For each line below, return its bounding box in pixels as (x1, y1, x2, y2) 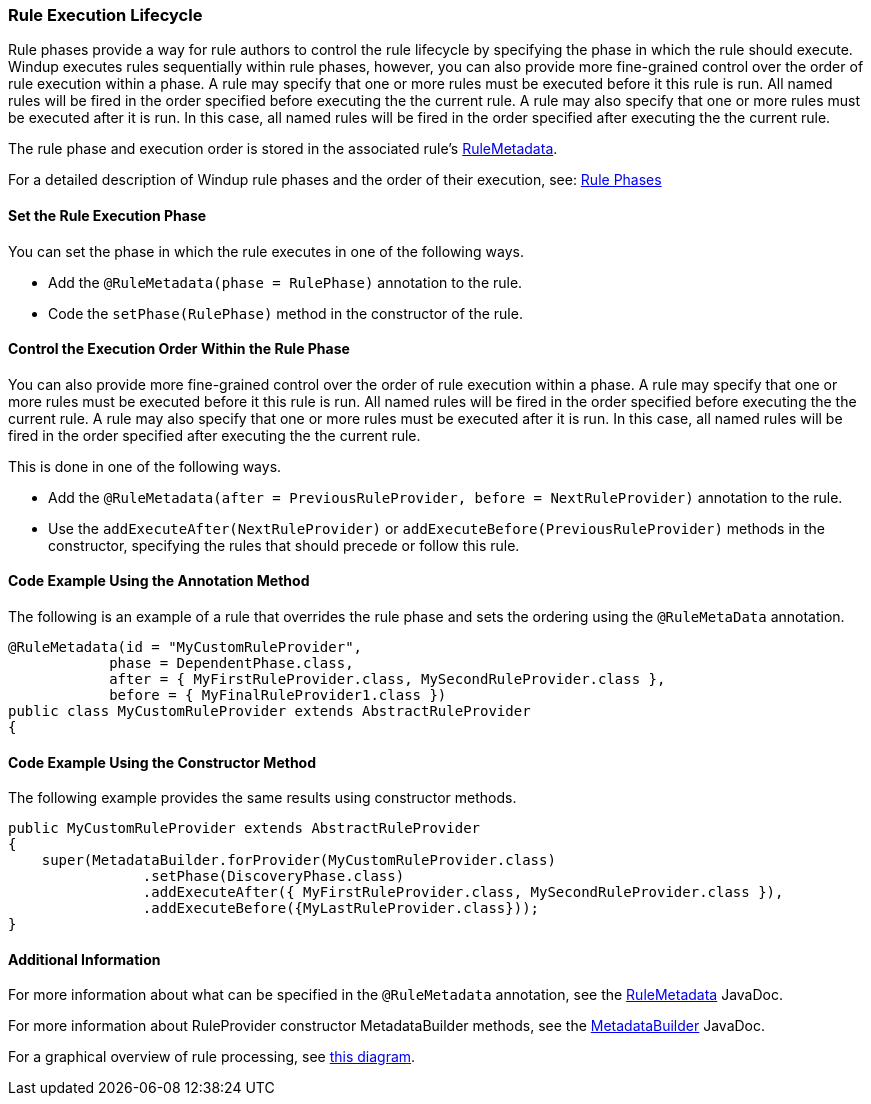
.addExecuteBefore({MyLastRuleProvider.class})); (142, 900, 540, 917)
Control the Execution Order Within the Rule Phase (8, 340, 350, 358)
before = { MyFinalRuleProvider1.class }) (109, 687, 447, 704)
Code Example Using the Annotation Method (8, 572, 310, 590)
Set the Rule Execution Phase (8, 206, 207, 224)
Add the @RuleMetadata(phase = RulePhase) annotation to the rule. (48, 273, 523, 291)
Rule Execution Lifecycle (8, 5, 203, 25)
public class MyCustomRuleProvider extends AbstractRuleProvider (8, 703, 531, 720)
